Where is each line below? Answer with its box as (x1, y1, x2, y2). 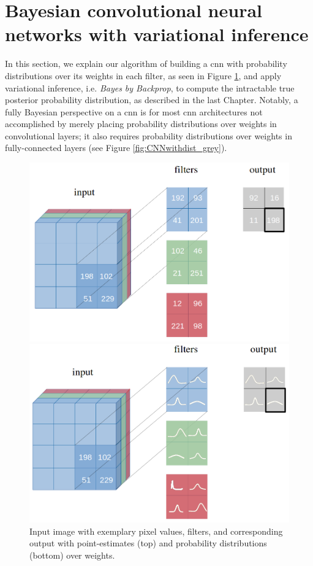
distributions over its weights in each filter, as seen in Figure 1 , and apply (5, 69, 282, 82)
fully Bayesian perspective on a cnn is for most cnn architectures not (5, 105, 263, 118)
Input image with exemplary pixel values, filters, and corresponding (29, 524, 283, 537)
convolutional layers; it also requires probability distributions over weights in (5, 129, 292, 142)
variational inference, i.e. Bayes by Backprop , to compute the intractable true (5, 81, 295, 94)
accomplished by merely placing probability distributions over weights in (5, 117, 277, 130)
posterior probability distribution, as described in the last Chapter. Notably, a (5, 93, 298, 106)
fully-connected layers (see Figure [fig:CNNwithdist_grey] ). (5, 141, 227, 154)
